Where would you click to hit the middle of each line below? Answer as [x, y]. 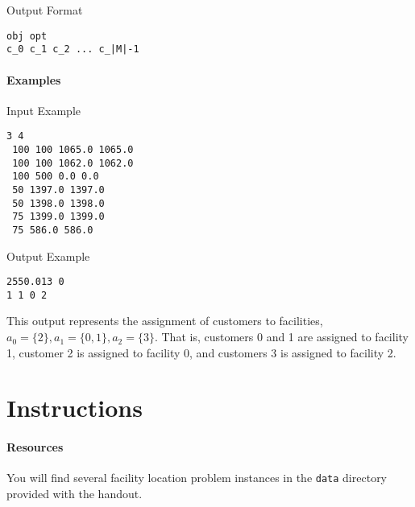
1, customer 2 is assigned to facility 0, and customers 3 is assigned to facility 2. [201, 352]
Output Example [48, 256]
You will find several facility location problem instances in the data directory [197, 478]
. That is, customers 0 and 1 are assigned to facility [281, 337]
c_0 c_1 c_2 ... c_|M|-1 [73, 49]
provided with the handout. [75, 494]
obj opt [27, 36]
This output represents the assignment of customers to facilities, [165, 321]
